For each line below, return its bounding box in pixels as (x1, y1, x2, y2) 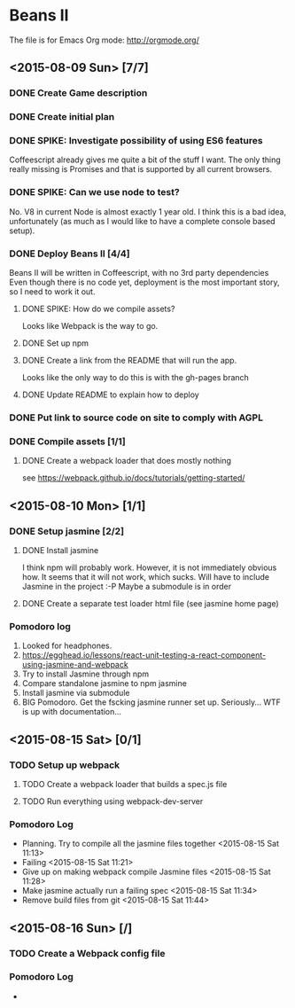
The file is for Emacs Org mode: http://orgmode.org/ (9, 35, 199, 45)
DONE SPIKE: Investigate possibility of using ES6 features (9, 135, 263, 147)
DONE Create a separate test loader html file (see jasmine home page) (21, 598, 279, 608)
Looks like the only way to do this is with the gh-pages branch (21, 372, 250, 383)
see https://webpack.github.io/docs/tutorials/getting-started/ (21, 473, 245, 483)
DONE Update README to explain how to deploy (21, 389, 199, 400)
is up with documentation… (21, 707, 122, 717)
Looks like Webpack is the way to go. (21, 321, 159, 332)
